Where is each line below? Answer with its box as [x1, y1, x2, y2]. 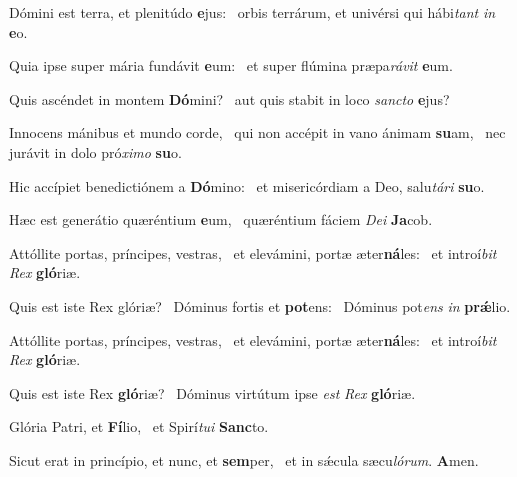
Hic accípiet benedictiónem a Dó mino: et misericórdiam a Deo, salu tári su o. [9, 175, 485, 196]
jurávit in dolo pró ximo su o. [9, 141, 182, 162]
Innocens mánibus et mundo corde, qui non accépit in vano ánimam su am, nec [9, 122, 506, 143]
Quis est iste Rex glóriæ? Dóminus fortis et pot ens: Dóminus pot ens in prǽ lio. [9, 295, 511, 316]
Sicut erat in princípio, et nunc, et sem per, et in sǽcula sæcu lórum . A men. [9, 449, 479, 470]
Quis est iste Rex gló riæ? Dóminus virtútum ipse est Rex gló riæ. [9, 382, 416, 403]
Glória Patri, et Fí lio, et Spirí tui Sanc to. [9, 416, 269, 437]
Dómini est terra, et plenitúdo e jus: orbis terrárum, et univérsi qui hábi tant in [9, 2, 496, 22]
